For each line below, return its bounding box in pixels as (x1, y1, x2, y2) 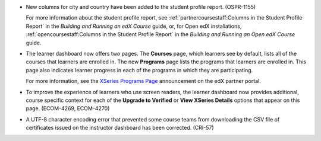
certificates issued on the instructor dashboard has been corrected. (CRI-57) (26, 124, 214, 132)
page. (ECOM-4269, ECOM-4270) (26, 105, 110, 112)
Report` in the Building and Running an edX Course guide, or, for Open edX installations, (26, 23, 242, 30)
